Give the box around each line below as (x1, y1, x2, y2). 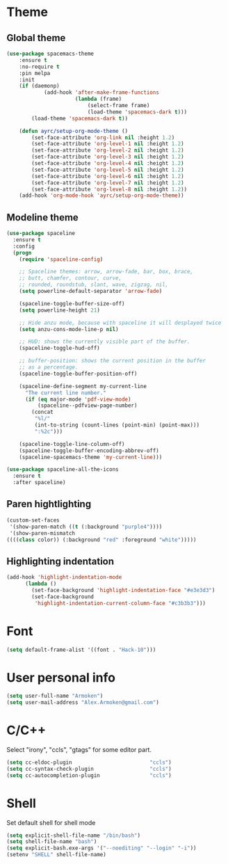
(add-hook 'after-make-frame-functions (43, 89, 159, 96)
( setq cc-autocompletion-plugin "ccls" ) (6, 771, 172, 779)
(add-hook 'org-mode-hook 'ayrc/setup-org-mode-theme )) (19, 192, 185, 199)
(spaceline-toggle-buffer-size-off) (19, 300, 126, 307)
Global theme (6, 32, 66, 44)
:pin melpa (19, 70, 51, 77)
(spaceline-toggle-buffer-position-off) (19, 370, 138, 377)
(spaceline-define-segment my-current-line (19, 383, 147, 390)
